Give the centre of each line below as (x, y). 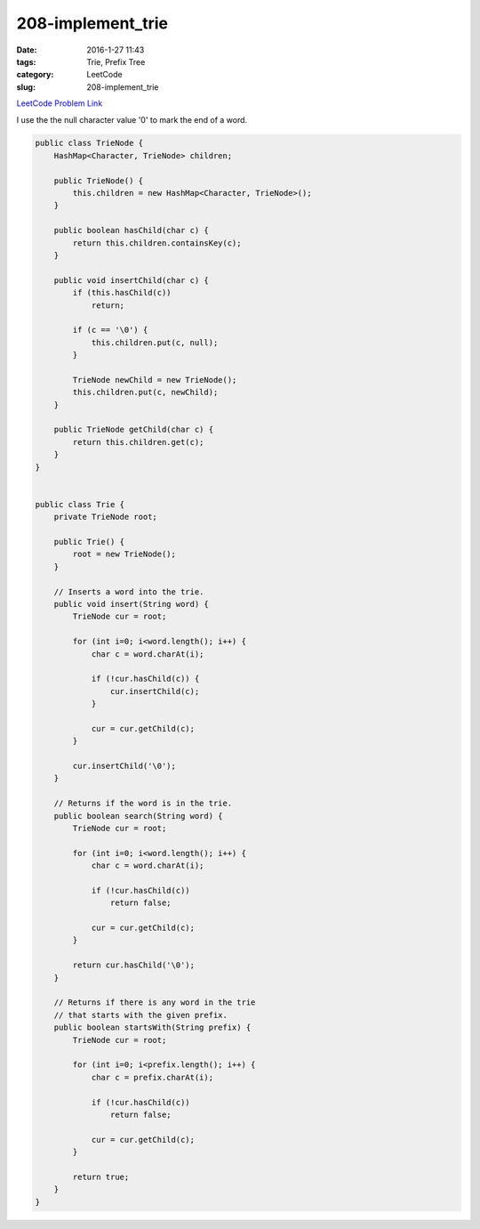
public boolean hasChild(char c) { (131, 230)
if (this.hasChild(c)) (122, 293)
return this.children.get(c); (138, 442)
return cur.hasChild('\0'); (134, 965)
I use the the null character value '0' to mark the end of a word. (132, 119)
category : (35, 75)
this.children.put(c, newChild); (145, 392)
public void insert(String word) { (131, 604)
